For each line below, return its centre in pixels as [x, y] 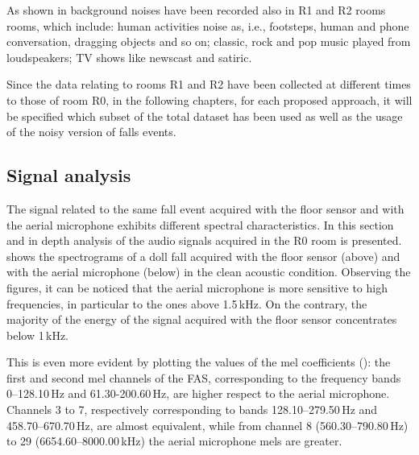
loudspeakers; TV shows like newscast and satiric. [129, 57]
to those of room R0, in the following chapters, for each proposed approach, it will [209, 99]
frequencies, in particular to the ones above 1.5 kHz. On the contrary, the [187, 303]
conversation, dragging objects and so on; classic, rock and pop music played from [209, 41]
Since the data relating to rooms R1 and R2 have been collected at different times [209, 84]
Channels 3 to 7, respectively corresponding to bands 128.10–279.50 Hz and [192, 409]
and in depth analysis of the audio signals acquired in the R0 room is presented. [204, 240]
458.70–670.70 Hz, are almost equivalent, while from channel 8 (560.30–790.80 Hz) [207, 425]
